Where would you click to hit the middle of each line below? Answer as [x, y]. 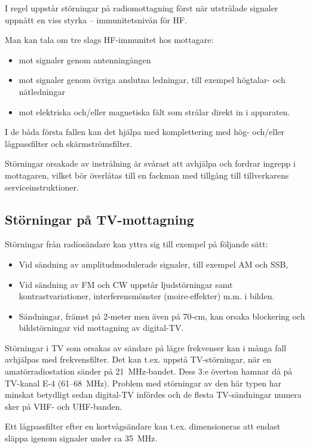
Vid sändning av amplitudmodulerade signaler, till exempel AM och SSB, [154, 264]
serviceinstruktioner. [42, 187]
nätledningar [42, 91]
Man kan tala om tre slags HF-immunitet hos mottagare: [109, 40]
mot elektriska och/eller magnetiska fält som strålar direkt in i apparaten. [154, 111]
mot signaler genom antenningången [85, 59]
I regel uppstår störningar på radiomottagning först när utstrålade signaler [142, 8]
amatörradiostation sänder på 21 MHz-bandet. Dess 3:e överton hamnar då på [149, 371]
